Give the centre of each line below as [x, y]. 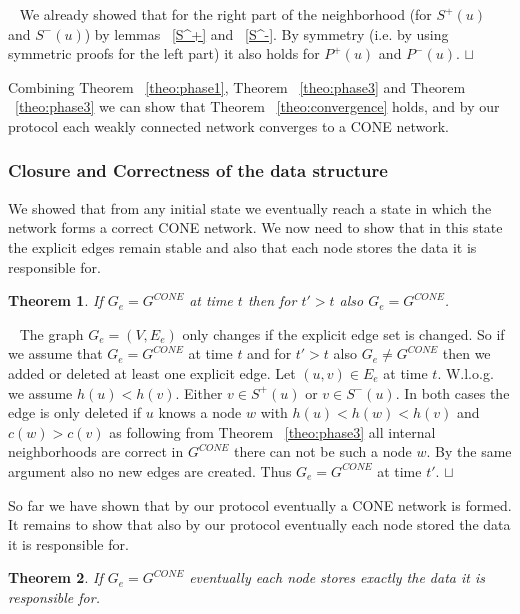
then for [272, 300]
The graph [51, 333]
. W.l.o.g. [465, 372]
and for [269, 353]
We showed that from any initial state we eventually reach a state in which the [250, 207]
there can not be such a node [322, 451]
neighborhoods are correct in [96, 451]
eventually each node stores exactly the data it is [337, 577]
